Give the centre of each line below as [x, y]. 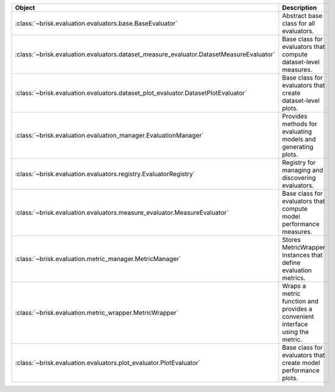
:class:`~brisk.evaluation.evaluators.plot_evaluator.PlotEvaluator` [108, 363]
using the [295, 332]
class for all [299, 23]
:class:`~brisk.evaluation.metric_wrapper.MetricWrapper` [97, 313]
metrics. [294, 278]
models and [299, 139]
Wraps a [294, 286]
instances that [303, 255]
